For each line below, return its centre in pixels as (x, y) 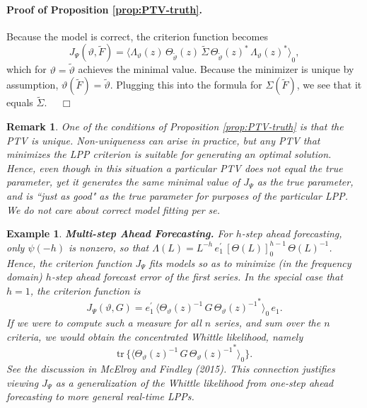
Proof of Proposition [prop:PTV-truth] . (105, 9)
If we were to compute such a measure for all (104, 323)
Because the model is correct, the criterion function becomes (137, 36)
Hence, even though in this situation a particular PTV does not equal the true (175, 168)
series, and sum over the (268, 323)
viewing (23, 382)
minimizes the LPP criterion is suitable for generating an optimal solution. (169, 154)
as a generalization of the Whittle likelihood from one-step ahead (194, 382)
